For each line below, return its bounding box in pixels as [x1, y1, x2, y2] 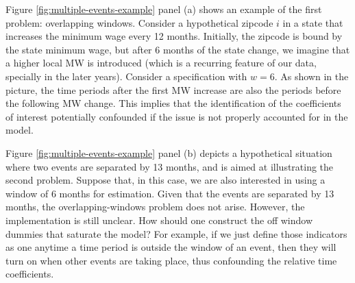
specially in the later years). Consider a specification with [5, 69, 247, 83]
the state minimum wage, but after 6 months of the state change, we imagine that [5, 42, 350, 56]
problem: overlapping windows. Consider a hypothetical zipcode [5, 15, 273, 29]
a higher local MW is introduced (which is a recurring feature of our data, [5, 56, 317, 70]
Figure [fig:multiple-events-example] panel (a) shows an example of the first [5, 2, 322, 16]
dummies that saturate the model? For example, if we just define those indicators [5, 226, 347, 241]
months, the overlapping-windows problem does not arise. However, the [5, 199, 305, 214]
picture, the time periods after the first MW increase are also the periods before [5, 82, 341, 97]
